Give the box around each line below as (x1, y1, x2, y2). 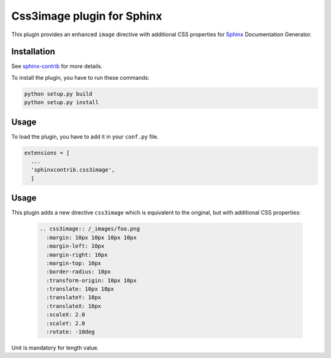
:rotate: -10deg (46, 329, 95, 335)
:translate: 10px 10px (46, 286, 115, 292)
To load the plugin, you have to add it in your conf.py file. (11, 132, 159, 140)
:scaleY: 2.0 (46, 319, 85, 327)
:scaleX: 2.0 (46, 311, 85, 318)
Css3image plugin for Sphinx (11, 9, 162, 23)
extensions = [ (24, 149, 70, 156)
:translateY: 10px (46, 294, 101, 301)
